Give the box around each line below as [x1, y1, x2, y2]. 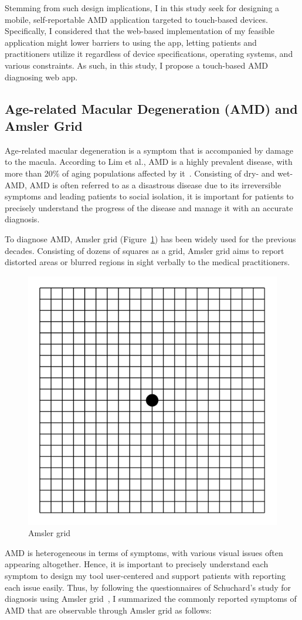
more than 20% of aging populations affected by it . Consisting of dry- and [5, 167, 275, 179]
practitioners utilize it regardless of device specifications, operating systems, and [5, 48, 293, 60]
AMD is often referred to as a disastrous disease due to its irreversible [29, 178, 281, 191]
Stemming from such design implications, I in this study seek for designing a [5, 2, 280, 13]
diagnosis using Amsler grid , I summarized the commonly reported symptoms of [5, 592, 297, 605]
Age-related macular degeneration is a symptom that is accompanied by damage [5, 144, 293, 156]
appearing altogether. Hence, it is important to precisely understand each [5, 558, 269, 570]
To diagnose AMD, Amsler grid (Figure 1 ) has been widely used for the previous [5, 232, 296, 245]
